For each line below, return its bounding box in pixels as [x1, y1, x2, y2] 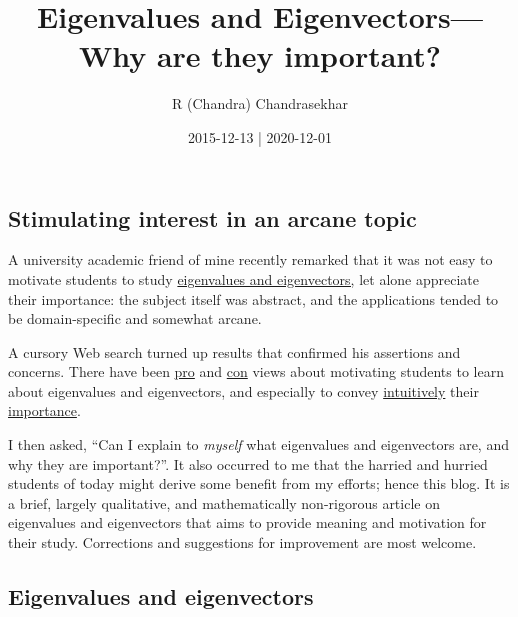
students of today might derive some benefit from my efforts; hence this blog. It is [8, 473, 510, 494]
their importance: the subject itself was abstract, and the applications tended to [8, 288, 499, 309]
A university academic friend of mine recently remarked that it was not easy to [8, 249, 493, 270]
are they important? [156, 35, 442, 76]
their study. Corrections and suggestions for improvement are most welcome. [8, 532, 477, 553]
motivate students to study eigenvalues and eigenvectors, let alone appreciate [8, 268, 479, 289]
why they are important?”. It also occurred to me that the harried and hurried [8, 453, 488, 474]
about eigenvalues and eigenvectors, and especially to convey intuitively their [8, 380, 479, 401]
